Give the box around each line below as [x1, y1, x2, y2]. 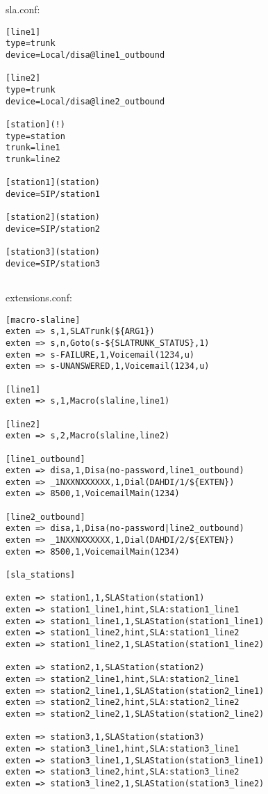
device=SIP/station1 [6, 189, 101, 199]
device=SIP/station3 [6, 258, 101, 269]
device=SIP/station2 [6, 223, 101, 234]
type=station [6, 131, 65, 141]
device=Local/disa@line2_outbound [6, 96, 165, 106]
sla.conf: [6, 2, 40, 16]
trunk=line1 [6, 143, 60, 153]
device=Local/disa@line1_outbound [6, 49, 165, 60]
